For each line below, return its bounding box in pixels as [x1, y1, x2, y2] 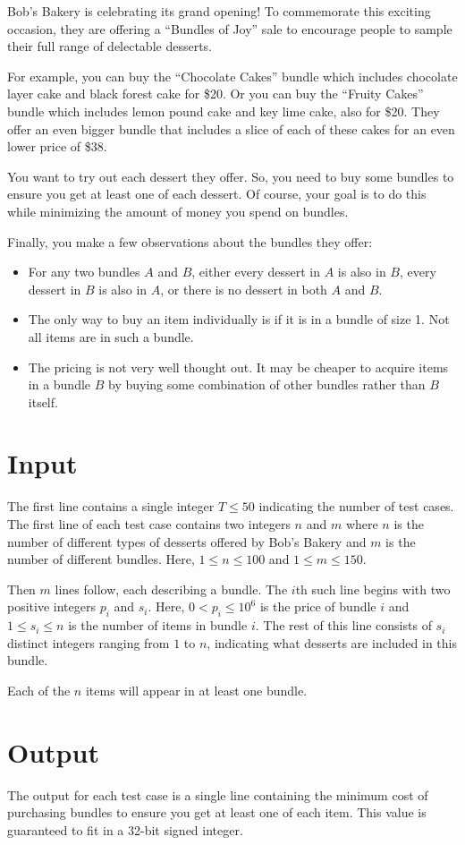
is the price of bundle [259, 597, 376, 616]
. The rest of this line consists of [255, 616, 432, 635]
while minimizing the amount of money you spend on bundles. [7, 201, 349, 220]
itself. [28, 392, 58, 411]
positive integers [7, 597, 96, 616]
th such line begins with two [295, 579, 451, 598]
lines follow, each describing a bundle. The [55, 579, 288, 598]
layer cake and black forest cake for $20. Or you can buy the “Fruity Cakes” [7, 84, 424, 103]
